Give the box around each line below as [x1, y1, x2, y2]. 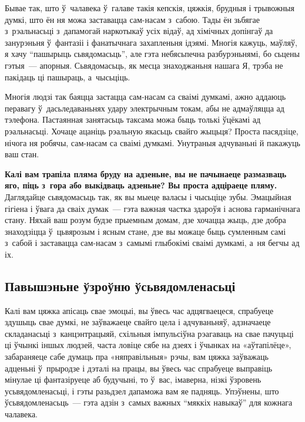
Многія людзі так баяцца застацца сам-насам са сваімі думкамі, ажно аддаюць [5, 90, 286, 103]
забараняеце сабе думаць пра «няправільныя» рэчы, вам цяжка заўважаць [5, 350, 269, 363]
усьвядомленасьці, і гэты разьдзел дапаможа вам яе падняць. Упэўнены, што [5, 384, 279, 397]
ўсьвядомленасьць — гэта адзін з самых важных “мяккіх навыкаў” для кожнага [5, 396, 293, 409]
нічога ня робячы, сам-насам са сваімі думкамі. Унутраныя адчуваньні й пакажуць [5, 136, 300, 148]
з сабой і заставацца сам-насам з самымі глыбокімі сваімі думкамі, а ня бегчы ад [5, 237, 300, 249]
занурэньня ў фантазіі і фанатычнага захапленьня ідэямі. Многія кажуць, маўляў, [5, 36, 297, 48]
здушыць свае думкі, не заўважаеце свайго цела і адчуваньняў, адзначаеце [5, 316, 271, 328]
